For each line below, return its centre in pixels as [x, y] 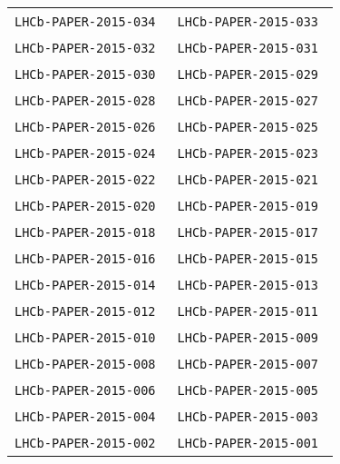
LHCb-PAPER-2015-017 [248, 232]
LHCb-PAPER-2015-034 [85, 22]
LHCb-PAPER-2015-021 [248, 180]
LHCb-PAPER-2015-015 [248, 259]
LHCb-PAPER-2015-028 [85, 101]
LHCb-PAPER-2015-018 [85, 232]
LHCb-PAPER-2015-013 [248, 285]
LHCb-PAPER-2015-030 [85, 74]
